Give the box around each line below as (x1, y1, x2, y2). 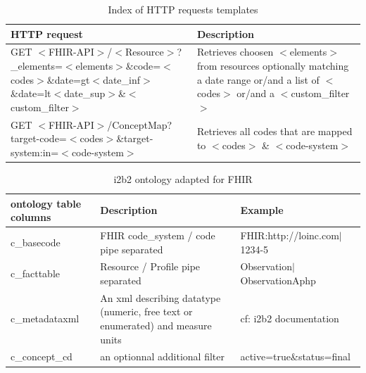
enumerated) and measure (100, 318, 212, 333)
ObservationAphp (240, 273, 316, 287)
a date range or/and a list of (196, 72, 320, 87)
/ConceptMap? (107, 117, 172, 132)
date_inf (103, 72, 141, 87)
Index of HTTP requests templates (108, 2, 258, 16)
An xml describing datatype (100, 290, 221, 305)
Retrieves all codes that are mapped (196, 124, 353, 139)
